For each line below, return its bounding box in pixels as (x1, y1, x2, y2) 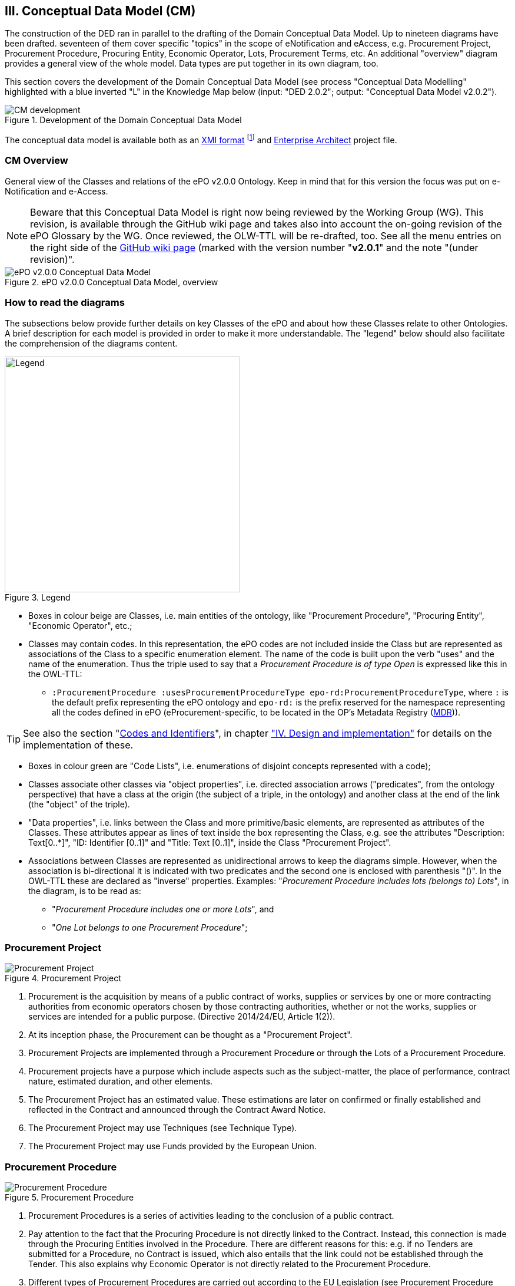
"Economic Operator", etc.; (28, 620, 132, 631)
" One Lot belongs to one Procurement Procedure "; (52, 922, 248, 932)
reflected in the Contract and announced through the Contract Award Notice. (28, 1104, 326, 1115)
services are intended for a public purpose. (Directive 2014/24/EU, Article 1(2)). (28, 1011, 335, 1022)
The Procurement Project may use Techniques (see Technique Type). (28, 1123, 297, 1133)
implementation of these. (23, 738, 134, 751)
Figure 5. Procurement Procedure (5, 1192, 134, 1203)
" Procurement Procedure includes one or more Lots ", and (52, 904, 274, 914)
